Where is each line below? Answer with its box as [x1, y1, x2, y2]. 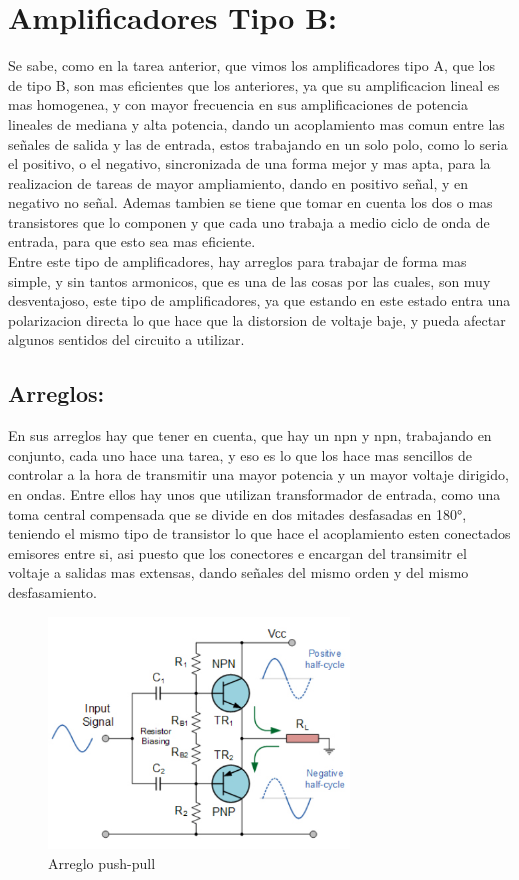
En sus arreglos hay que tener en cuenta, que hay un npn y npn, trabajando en [8, 425, 492, 446]
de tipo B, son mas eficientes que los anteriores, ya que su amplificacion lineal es [8, 74, 500, 95]
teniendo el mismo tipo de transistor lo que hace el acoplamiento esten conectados [8, 523, 511, 544]
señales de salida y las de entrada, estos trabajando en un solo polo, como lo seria [8, 133, 508, 154]
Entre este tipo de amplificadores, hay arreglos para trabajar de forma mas [8, 251, 467, 272]
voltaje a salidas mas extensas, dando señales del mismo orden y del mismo [8, 562, 469, 583]
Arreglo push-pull [48, 852, 156, 873]
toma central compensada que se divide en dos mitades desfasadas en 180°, [8, 503, 467, 524]
